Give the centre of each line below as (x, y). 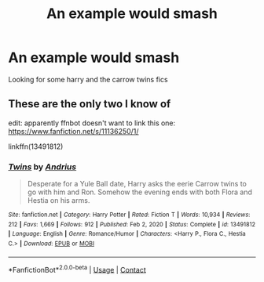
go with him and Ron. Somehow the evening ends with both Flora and (140, 192)
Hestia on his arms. (59, 201)
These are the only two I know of (90, 104)
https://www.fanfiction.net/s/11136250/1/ (73, 131)
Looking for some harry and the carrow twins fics (88, 79)
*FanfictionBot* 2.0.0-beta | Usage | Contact (77, 269)
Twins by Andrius (42, 167)
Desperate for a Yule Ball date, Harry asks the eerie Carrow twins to (137, 184)
